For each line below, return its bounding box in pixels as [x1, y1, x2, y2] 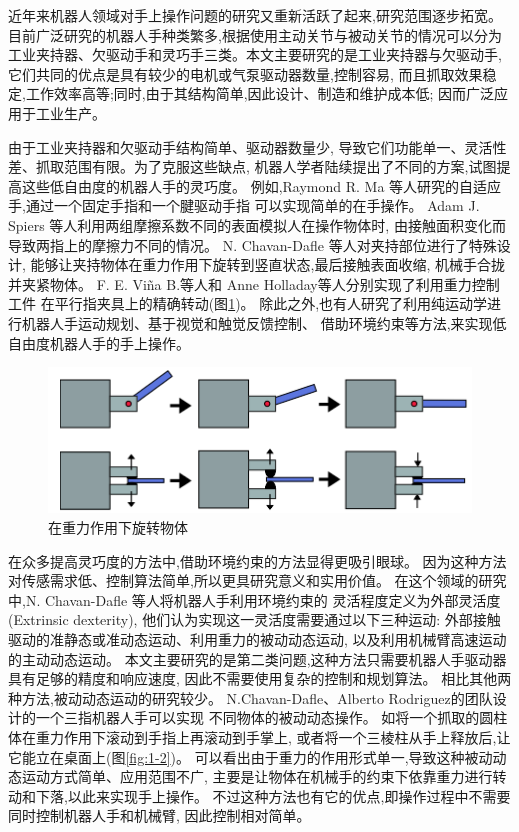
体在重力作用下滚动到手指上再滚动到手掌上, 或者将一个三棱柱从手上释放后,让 [8, 726, 511, 747]
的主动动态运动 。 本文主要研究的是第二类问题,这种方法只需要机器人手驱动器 [8, 648, 507, 669]
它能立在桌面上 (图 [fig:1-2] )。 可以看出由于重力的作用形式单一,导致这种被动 [8, 746, 493, 767]
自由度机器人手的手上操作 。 [8, 332, 190, 353]
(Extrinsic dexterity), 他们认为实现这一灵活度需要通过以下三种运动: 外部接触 [8, 609, 501, 630]
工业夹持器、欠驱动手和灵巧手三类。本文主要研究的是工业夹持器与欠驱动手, [8, 44, 502, 65]
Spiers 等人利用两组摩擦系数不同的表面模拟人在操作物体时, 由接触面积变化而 [8, 214, 506, 235]
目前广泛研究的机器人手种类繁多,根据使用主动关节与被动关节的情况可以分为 [8, 24, 502, 45]
